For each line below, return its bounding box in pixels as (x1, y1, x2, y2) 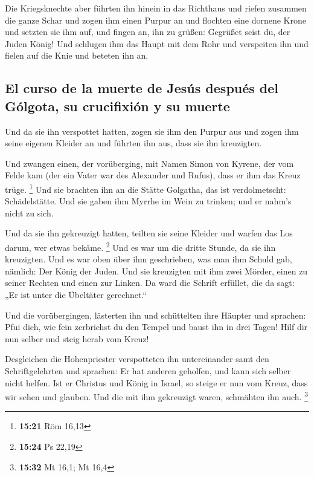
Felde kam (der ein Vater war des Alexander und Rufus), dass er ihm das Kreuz (5, 169, 301, 181)
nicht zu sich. (5, 206, 54, 219)
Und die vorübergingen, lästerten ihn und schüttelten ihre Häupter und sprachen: (5, 308, 306, 321)
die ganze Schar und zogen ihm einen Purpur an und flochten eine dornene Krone (5, 13, 306, 26)
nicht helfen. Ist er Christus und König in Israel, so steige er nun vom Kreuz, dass (5, 376, 308, 389)
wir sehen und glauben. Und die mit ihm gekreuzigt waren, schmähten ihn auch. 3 (5, 389, 308, 403)
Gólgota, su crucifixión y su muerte (5, 96, 230, 115)
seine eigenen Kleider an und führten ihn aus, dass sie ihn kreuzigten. (5, 137, 262, 149)
